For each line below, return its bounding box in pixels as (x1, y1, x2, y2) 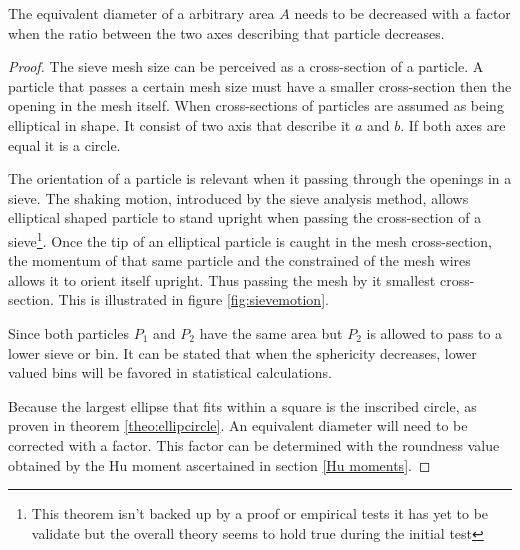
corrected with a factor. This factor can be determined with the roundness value (8, 434, 500, 455)
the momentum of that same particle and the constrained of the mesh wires (8, 250, 471, 271)
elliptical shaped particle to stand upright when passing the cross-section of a (8, 207, 482, 228)
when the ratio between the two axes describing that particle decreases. (8, 22, 445, 43)
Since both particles (8, 322, 130, 343)
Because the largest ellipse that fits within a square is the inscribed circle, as (8, 395, 477, 416)
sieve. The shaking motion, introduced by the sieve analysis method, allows (8, 187, 469, 208)
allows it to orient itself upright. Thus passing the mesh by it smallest (8, 269, 436, 290)
